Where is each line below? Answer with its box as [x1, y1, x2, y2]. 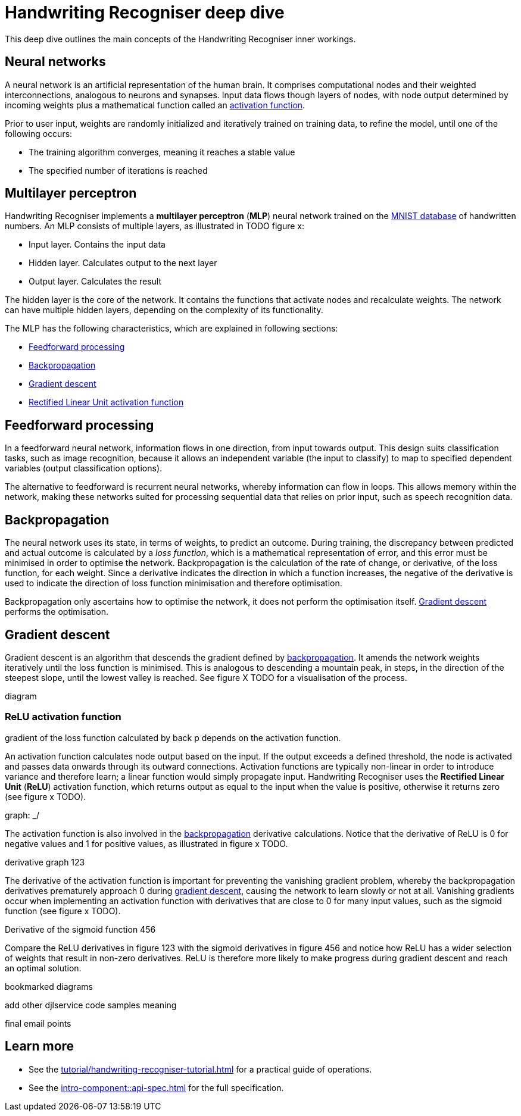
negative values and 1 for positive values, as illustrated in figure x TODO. [5, 838, 288, 849]
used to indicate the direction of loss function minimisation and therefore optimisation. [5, 578, 342, 589]
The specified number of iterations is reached [29, 165, 208, 176]
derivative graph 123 [5, 856, 85, 867]
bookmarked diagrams [5, 981, 93, 992]
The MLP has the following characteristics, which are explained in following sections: [5, 323, 338, 334]
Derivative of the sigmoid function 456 [5, 924, 156, 934]
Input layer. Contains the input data [29, 239, 166, 250]
